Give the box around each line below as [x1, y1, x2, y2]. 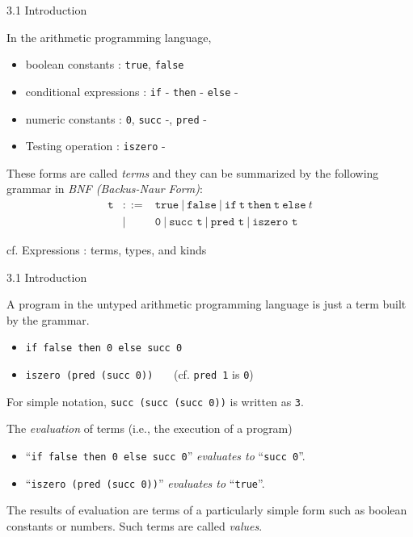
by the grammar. [6, 311, 90, 328]
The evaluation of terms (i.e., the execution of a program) [6, 420, 293, 437]
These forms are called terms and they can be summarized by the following [6, 164, 379, 181]
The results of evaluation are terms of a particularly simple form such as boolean [6, 501, 407, 518]
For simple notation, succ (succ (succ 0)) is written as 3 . [6, 392, 304, 409]
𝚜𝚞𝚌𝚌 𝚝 [169, 216, 203, 229]
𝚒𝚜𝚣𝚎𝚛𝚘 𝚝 [252, 216, 298, 229]
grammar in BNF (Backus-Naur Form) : [6, 180, 203, 197]
